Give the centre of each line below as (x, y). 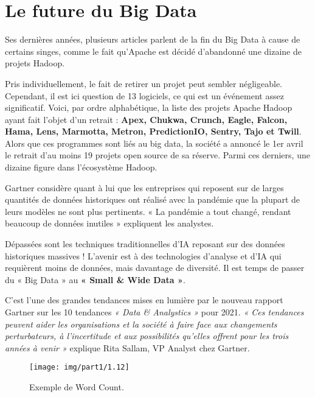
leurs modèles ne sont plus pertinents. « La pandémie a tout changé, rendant (148, 211)
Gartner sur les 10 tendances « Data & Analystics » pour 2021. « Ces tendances (154, 312)
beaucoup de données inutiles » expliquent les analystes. (109, 223)
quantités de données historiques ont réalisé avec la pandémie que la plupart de (153, 199)
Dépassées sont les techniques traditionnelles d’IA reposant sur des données (145, 244)
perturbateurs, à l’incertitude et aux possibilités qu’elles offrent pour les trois (147, 336)
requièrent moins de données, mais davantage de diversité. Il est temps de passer (155, 268)
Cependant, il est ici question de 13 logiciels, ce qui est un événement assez (144, 95)
